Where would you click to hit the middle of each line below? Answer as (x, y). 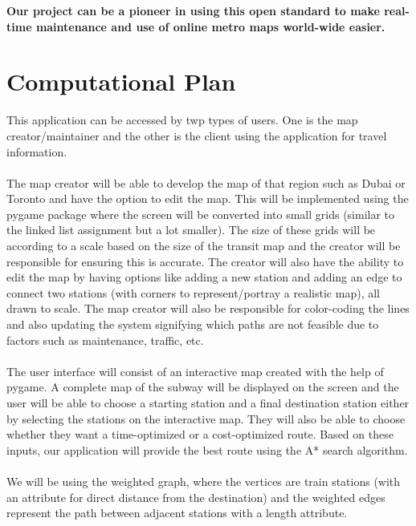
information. (37, 151)
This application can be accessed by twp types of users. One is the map (182, 120)
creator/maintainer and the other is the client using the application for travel (197, 135)
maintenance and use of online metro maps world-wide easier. (210, 26)
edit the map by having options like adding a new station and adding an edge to (204, 277)
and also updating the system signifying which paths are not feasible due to (193, 324)
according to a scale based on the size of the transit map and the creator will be (204, 246)
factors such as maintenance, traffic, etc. (105, 340)
